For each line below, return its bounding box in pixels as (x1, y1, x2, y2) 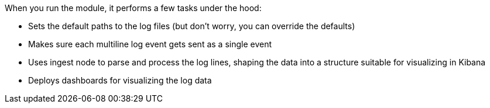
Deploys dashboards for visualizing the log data (28, 75, 212, 85)
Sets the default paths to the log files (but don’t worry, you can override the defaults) (28, 21, 355, 31)
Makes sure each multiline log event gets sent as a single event (28, 39, 272, 49)
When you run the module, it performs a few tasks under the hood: (5, 3, 262, 13)
